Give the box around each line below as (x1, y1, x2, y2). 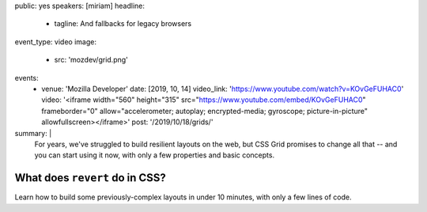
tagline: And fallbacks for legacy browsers (54, 19, 192, 28)
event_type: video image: (14, 36, 96, 47)
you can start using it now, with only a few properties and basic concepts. (34, 150, 275, 160)
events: (14, 73, 39, 82)
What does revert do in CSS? (14, 171, 166, 185)
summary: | (14, 128, 52, 138)
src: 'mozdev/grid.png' (54, 55, 128, 65)
